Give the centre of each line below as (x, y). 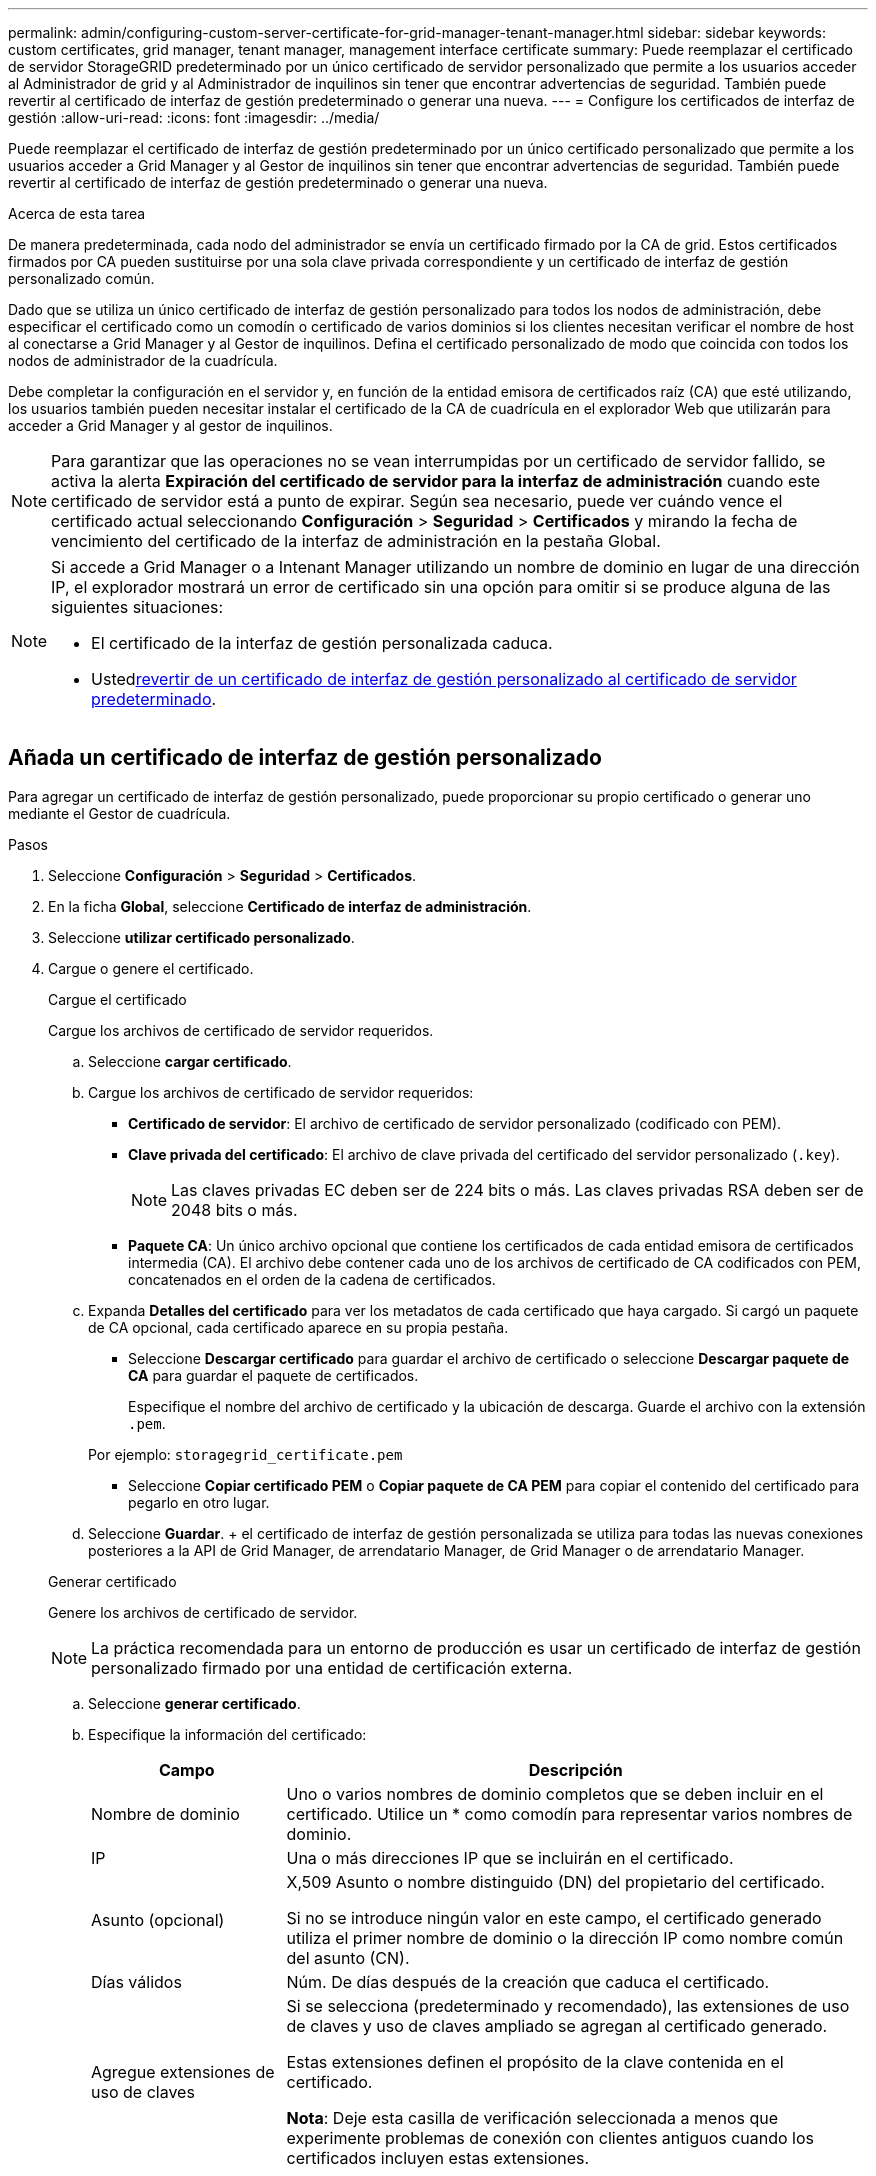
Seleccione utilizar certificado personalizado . (201, 937)
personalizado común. (81, 278)
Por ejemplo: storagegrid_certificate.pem (245, 1454)
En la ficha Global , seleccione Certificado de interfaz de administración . (290, 906)
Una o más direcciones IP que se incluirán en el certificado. (510, 1857)
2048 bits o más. (234, 1209)
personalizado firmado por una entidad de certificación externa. (332, 1667)
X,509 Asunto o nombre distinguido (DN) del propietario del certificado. (555, 1881)
